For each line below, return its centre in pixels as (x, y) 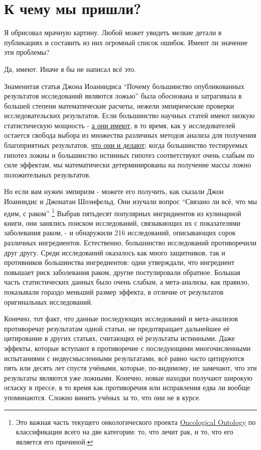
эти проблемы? (27, 52)
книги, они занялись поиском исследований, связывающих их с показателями (122, 222)
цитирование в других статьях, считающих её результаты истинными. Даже (119, 338)
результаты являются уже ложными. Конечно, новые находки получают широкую (128, 377)
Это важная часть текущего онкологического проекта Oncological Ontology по (136, 422)
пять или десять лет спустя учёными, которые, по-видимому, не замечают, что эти (130, 368)
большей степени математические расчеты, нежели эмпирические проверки (119, 105)
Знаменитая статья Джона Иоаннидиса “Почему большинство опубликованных (124, 86)
